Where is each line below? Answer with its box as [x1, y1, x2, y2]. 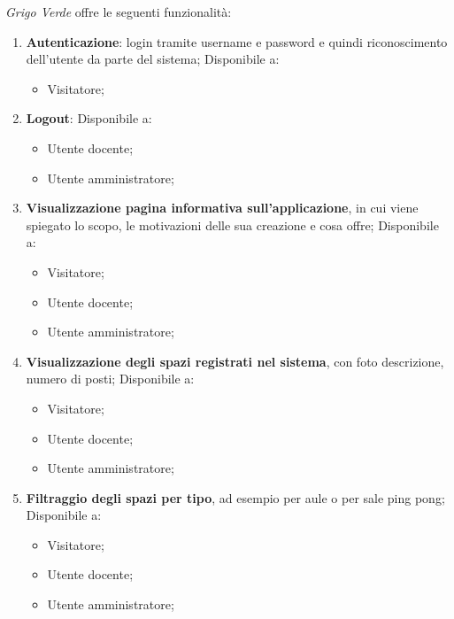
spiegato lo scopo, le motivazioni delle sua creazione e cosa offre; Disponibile [26, 215, 439, 234]
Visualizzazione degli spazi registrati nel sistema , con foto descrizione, [26, 352, 444, 370]
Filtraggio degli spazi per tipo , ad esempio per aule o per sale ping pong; [26, 488, 445, 507]
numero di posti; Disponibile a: [26, 369, 195, 388]
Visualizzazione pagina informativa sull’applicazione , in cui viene [26, 198, 419, 217]
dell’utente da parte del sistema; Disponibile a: [26, 50, 280, 68]
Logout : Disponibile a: [26, 109, 152, 128]
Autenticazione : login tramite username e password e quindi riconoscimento [26, 32, 448, 50]
